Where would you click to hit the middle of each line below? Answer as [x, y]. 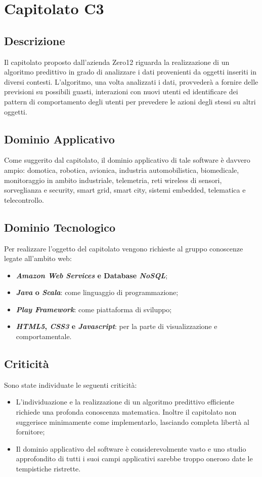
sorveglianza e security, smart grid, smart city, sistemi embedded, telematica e [125, 190]
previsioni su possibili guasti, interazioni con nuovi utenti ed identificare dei [121, 91]
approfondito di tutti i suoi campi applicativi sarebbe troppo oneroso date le [134, 458]
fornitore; [30, 432]
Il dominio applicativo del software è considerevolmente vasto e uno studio [131, 448]
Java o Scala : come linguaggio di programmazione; [97, 292]
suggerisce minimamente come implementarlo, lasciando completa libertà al [133, 421]
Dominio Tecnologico [60, 227]
